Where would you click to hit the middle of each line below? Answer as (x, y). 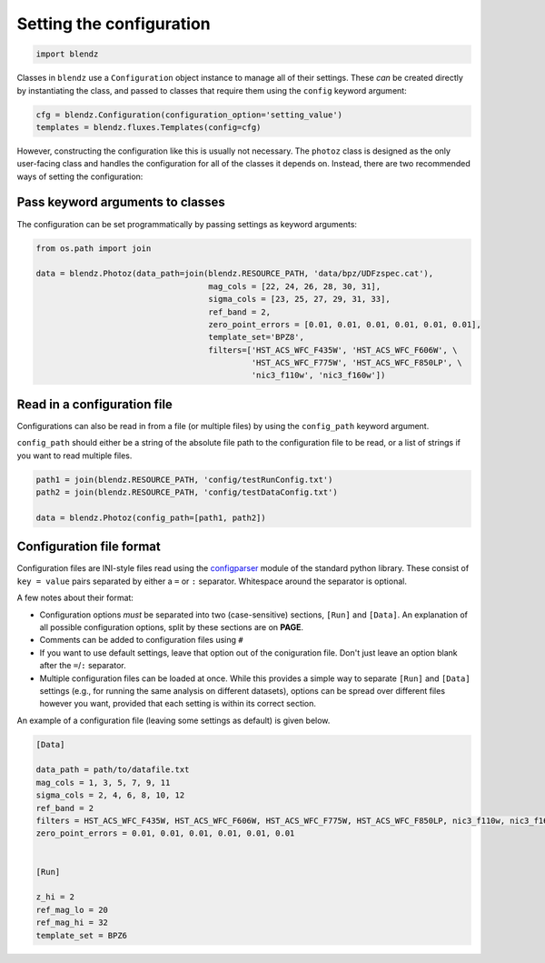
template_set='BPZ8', (256, 337)
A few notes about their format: (75, 598)
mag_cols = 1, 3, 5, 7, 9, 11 (103, 782)
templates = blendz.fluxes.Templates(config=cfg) (149, 127)
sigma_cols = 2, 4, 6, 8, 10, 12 (110, 795)
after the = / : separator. (83, 666)
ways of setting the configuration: (80, 176)
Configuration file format (89, 547)
